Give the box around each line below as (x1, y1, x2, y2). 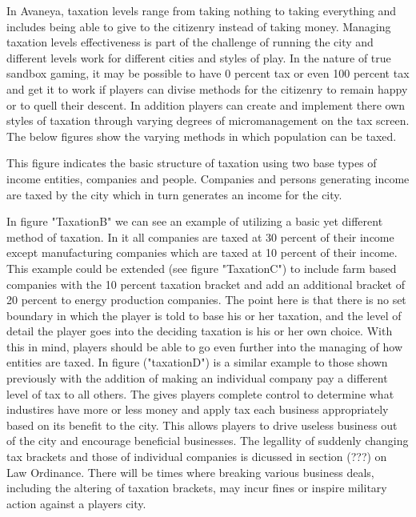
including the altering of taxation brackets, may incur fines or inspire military (6, 479, 387, 496)
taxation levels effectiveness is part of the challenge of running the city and (6, 34, 374, 50)
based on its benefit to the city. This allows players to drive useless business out (6, 416, 398, 433)
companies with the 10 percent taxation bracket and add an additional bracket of (6, 275, 405, 292)
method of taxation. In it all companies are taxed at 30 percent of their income (6, 228, 394, 245)
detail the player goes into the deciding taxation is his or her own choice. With (6, 323, 393, 339)
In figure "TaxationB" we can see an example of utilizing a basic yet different (6, 213, 383, 230)
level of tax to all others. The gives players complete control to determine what (6, 385, 394, 402)
